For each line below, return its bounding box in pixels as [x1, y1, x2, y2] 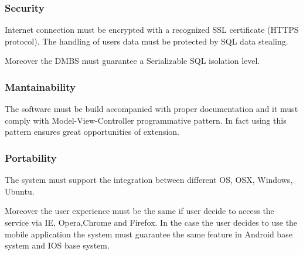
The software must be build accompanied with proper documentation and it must [5, 103, 298, 115]
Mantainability [5, 79, 76, 94]
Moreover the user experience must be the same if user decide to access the [5, 205, 274, 217]
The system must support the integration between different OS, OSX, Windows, [5, 174, 293, 186]
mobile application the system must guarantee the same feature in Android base [5, 227, 292, 240]
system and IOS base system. [5, 239, 110, 251]
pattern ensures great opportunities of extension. [5, 125, 179, 138]
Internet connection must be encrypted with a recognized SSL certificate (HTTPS [5, 23, 299, 36]
